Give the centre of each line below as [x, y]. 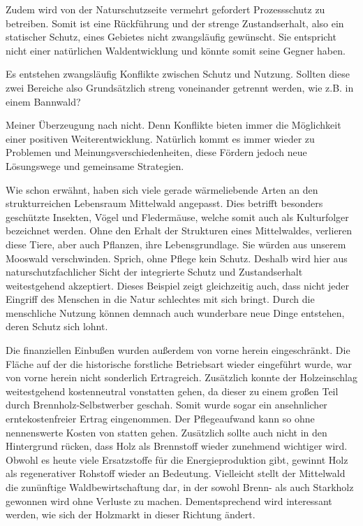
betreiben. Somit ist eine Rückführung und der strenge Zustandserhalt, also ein [175, 23]
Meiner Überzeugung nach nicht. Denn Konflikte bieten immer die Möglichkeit [173, 125]
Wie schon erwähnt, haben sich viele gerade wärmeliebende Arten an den [162, 189]
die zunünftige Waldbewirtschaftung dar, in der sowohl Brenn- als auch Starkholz [180, 487]
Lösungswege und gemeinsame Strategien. [95, 165]
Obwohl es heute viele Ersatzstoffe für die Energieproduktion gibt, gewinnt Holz [177, 459]
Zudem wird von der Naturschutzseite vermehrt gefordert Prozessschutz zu [165, 9]
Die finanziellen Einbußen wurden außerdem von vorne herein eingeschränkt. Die [178, 350]
